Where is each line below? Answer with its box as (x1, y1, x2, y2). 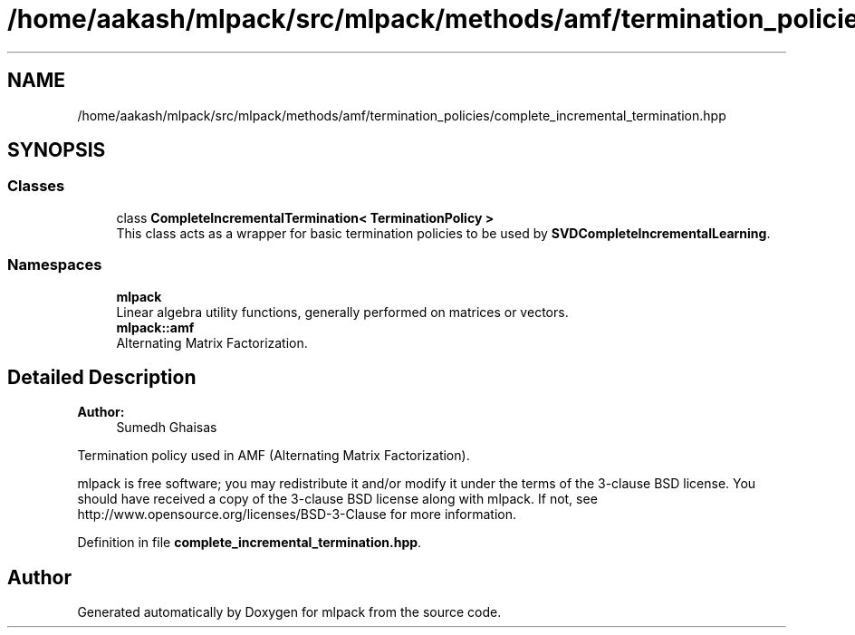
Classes (7, 177, 65, 196)
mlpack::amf (116, 319, 195, 335)
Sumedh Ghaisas (116, 419, 217, 436)
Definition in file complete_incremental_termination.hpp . (77, 534, 422, 551)
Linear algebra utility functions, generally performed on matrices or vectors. (116, 303, 569, 320)
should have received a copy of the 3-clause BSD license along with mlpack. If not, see (77, 491, 598, 507)
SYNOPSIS (7, 139, 106, 162)
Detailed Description (7, 365, 197, 389)
